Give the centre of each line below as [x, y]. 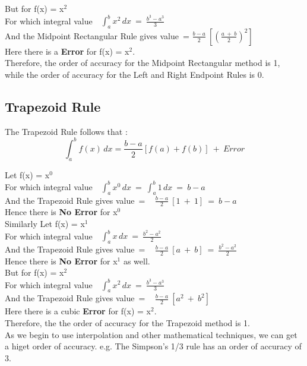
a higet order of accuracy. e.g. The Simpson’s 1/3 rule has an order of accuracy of [153, 346]
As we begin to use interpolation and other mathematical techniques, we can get [151, 334]
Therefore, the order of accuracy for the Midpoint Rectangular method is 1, [143, 63]
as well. [137, 261]
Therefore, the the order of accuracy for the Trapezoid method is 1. [127, 322]
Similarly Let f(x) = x [45, 224]
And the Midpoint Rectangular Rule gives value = [97, 35]
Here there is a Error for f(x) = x [67, 51]
